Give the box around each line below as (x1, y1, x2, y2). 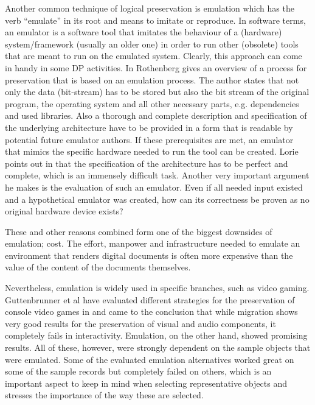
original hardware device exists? (5, 205, 123, 217)
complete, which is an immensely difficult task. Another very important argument (5, 169, 310, 181)
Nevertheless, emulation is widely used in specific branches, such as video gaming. (5, 281, 310, 294)
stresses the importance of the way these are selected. (5, 389, 204, 401)
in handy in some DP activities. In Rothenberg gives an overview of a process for (5, 61, 307, 74)
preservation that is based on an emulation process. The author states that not (5, 73, 299, 86)
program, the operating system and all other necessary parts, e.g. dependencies (5, 97, 299, 110)
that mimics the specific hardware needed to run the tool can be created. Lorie (5, 145, 299, 158)
